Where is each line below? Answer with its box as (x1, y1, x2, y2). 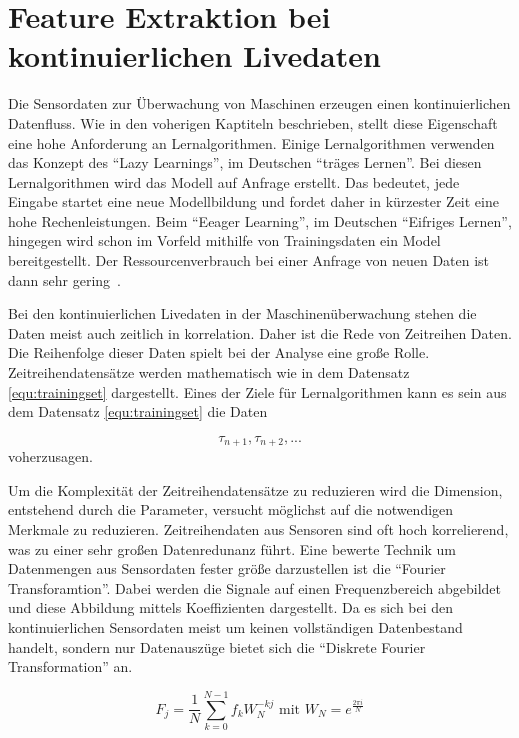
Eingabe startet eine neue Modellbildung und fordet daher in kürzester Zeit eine (8, 191, 499, 212)
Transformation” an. (8, 656, 133, 677)
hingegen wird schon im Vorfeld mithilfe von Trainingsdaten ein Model (8, 230, 441, 251)
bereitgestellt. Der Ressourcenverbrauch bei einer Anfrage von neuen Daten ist (8, 250, 490, 271)
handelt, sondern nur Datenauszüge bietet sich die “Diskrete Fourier (8, 636, 426, 657)
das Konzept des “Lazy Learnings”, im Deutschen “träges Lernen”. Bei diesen (8, 152, 482, 173)
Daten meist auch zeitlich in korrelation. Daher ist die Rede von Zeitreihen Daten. (8, 322, 512, 343)
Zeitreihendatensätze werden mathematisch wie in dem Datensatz (8, 362, 410, 383)
